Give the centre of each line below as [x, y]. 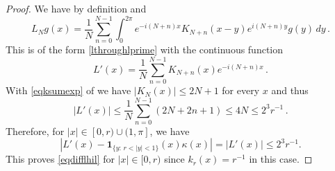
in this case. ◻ [281, 159]
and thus [290, 90]
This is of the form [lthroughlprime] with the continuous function [145, 49]
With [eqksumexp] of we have [68, 90]
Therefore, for [35, 130]
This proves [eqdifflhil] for [60, 159]
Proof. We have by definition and [76, 8]
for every [241, 90]
